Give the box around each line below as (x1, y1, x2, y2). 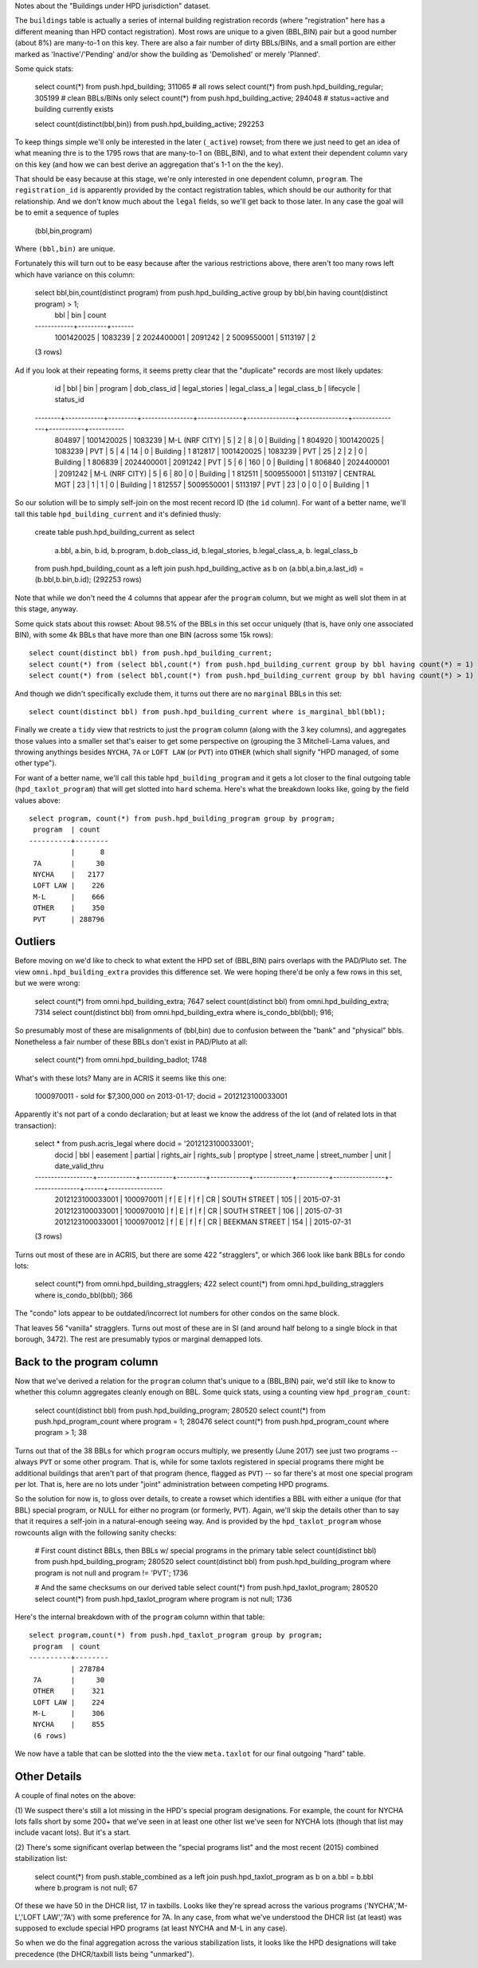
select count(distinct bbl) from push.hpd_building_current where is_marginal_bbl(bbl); (29, 707, 386, 716)
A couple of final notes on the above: (14, 1791, 136, 1800)
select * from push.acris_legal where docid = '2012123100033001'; (34, 1139, 254, 1148)
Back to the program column (14, 1355, 159, 1369)
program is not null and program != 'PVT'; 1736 (34, 1568, 189, 1578)
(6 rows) (33, 1731, 67, 1740)
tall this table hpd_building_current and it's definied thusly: (14, 509, 221, 519)
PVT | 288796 (33, 915, 105, 923)
